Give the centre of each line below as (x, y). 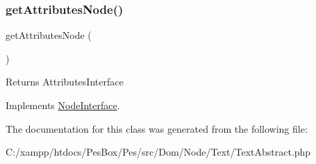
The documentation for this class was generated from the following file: (157, 128)
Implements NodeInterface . (63, 105)
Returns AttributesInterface (65, 82)
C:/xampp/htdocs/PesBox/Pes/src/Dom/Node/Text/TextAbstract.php (158, 152)
